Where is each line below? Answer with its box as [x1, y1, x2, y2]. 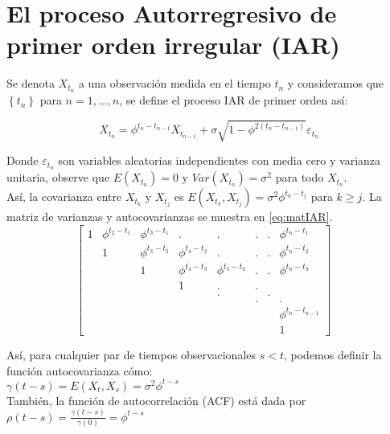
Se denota [6, 75, 55, 92]
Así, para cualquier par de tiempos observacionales [6, 346, 257, 363]
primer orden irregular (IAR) [6, 28, 340, 61]
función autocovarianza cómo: [6, 362, 153, 379]
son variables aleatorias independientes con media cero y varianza [58, 152, 381, 169]
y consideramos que [287, 75, 384, 92]
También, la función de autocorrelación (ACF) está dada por [6, 391, 306, 408]
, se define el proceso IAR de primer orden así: [119, 92, 348, 108]
